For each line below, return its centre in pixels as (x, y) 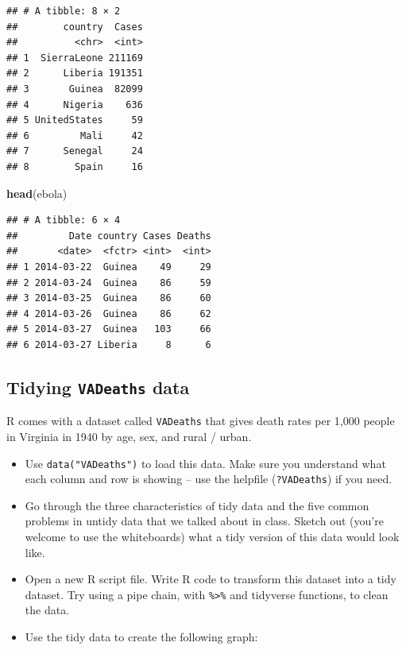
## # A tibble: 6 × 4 (64, 221)
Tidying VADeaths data (98, 387)
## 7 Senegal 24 (75, 151)
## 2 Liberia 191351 (75, 74)
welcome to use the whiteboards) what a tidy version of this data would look (212, 536)
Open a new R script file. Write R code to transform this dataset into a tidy (211, 579)
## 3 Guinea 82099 (75, 89)
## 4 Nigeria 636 (75, 104)
